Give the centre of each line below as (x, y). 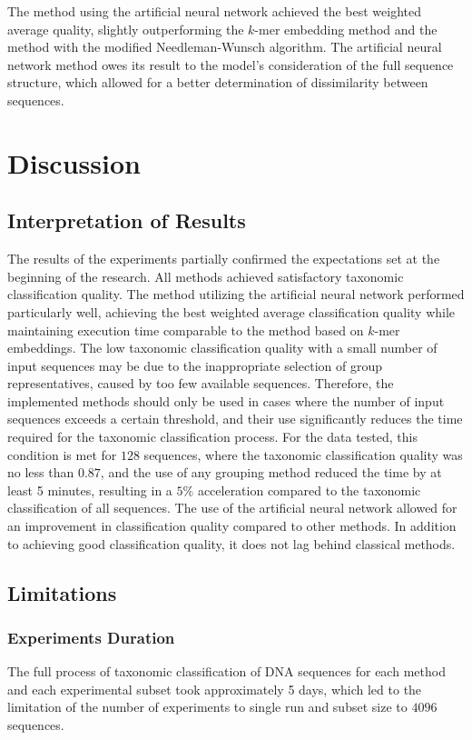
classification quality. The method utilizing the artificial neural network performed (236, 294)
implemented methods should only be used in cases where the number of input (226, 400)
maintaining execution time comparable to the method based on (186, 330)
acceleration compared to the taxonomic (309, 490)
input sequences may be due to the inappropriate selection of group (195, 365)
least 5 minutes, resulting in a (90, 490)
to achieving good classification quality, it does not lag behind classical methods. (231, 543)
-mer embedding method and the (346, 29)
